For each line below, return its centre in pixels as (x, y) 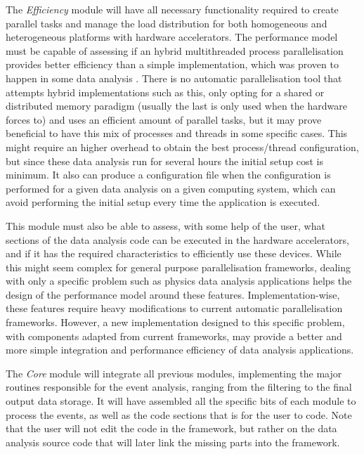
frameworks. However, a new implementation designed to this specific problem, (175, 322)
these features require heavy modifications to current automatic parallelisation (174, 308)
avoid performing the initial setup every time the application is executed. (163, 202)
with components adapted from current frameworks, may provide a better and (174, 336)
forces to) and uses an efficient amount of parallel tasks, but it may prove (164, 119)
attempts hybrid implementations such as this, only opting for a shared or (165, 92)
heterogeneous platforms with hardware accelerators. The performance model (172, 37)
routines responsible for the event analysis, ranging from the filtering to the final (179, 387)
